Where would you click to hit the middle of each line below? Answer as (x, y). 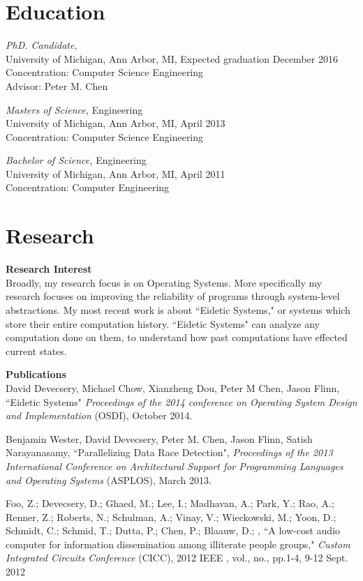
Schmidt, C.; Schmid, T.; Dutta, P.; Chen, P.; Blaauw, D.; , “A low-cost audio (173, 530)
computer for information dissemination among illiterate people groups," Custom (178, 544)
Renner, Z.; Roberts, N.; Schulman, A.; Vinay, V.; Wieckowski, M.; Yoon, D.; (171, 516)
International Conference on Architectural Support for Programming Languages (175, 466)
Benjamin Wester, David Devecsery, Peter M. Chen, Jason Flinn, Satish (159, 438)
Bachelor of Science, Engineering (76, 160)
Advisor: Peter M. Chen (57, 85)
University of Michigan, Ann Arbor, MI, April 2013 (116, 123)
